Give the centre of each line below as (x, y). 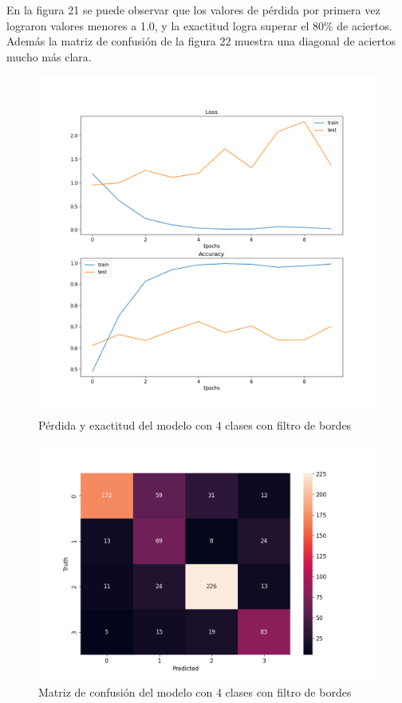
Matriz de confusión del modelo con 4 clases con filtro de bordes (195, 691)
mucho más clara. (49, 56)
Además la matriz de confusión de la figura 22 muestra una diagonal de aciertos (201, 41)
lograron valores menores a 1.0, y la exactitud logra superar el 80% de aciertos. (199, 25)
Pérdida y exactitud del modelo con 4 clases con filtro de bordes (195, 424)
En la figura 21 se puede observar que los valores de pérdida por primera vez (193, 10)
